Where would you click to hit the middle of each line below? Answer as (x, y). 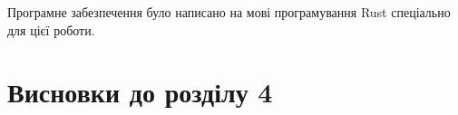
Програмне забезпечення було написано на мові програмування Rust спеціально (229, 12)
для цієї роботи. (51, 29)
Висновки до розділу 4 (140, 92)
